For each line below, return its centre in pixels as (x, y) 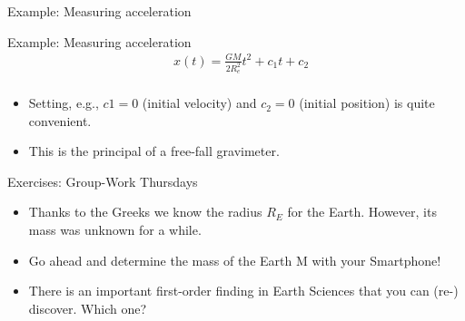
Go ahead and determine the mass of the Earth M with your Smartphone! (235, 260)
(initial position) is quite (367, 103)
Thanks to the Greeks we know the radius (145, 212)
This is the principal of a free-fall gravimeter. (154, 151)
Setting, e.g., (64, 103)
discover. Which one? (88, 308)
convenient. (60, 120)
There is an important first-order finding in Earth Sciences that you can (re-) (243, 291)
